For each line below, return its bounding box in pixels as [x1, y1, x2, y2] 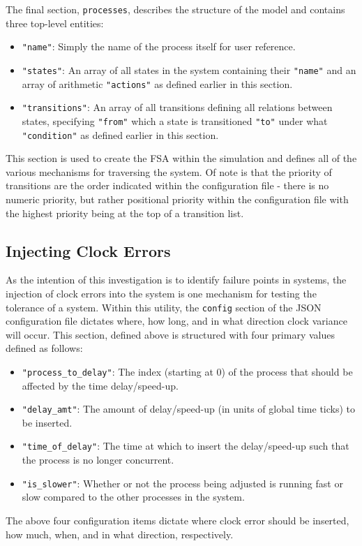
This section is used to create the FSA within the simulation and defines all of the [6, 151, 357, 165]
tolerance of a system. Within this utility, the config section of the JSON [6, 300, 322, 314]
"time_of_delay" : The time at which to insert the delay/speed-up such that [22, 438, 349, 453]
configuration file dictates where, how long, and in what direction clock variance [6, 313, 347, 328]
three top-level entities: [6, 15, 104, 30]
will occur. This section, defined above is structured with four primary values [6, 327, 335, 341]
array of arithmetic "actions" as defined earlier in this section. [22, 76, 293, 91]
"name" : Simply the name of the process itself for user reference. [22, 39, 296, 54]
